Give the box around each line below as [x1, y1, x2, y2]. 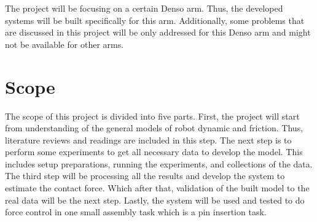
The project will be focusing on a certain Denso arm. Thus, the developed [5, 2, 283, 14]
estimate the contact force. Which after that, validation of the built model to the [5, 182, 310, 194]
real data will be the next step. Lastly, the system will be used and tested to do [5, 193, 305, 206]
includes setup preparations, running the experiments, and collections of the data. [5, 157, 313, 170]
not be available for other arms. [5, 37, 124, 50]
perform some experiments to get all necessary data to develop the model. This [5, 145, 303, 158]
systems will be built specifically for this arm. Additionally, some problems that [5, 13, 305, 26]
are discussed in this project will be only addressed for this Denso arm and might [5, 26, 311, 39]
